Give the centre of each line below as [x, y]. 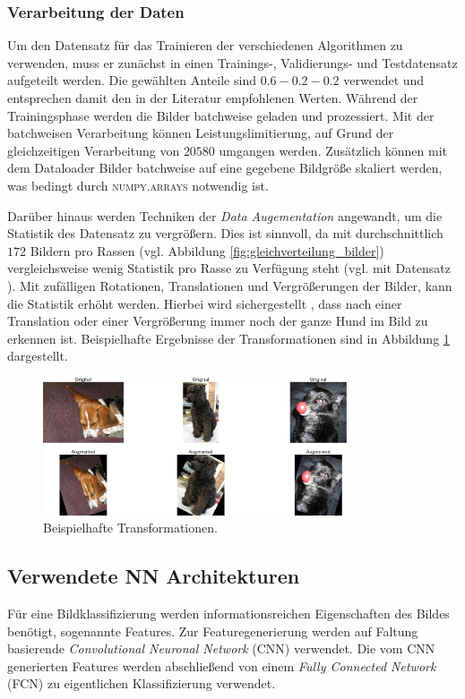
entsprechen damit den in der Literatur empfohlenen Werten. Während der [213, 98]
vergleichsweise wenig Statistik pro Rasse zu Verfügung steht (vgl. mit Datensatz [229, 268]
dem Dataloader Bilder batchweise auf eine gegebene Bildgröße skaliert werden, [225, 168]
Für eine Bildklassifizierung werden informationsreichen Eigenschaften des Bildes [228, 613]
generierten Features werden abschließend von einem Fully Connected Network [222, 665]
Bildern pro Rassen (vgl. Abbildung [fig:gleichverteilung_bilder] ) [207, 250]
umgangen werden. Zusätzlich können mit [333, 150]
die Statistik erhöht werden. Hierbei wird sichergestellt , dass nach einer [205, 303]
